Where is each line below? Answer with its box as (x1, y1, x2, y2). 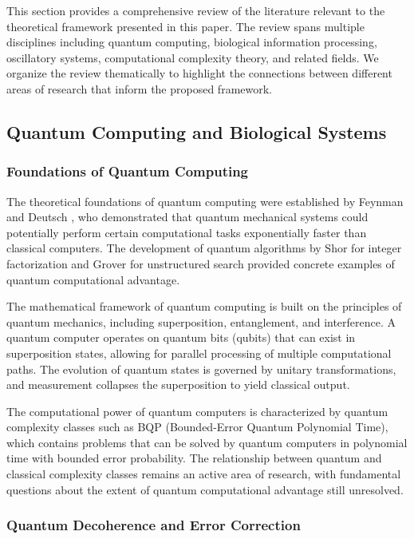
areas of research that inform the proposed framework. (6, 80, 273, 97)
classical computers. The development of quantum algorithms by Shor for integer (6, 240, 402, 256)
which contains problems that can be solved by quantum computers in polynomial (6, 434, 408, 450)
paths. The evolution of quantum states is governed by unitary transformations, (6, 360, 396, 377)
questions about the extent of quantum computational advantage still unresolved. (6, 481, 404, 497)
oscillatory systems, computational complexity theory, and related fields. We (6, 49, 379, 65)
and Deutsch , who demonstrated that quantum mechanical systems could (6, 208, 369, 225)
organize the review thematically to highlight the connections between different (6, 65, 392, 81)
